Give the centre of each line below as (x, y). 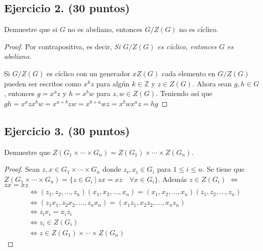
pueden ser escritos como (43, 83)
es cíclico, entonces (187, 46)
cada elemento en (189, 73)
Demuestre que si (31, 29)
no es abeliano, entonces (105, 29)
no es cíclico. (199, 29)
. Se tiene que (223, 169)
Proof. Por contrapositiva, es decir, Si (62, 46)
